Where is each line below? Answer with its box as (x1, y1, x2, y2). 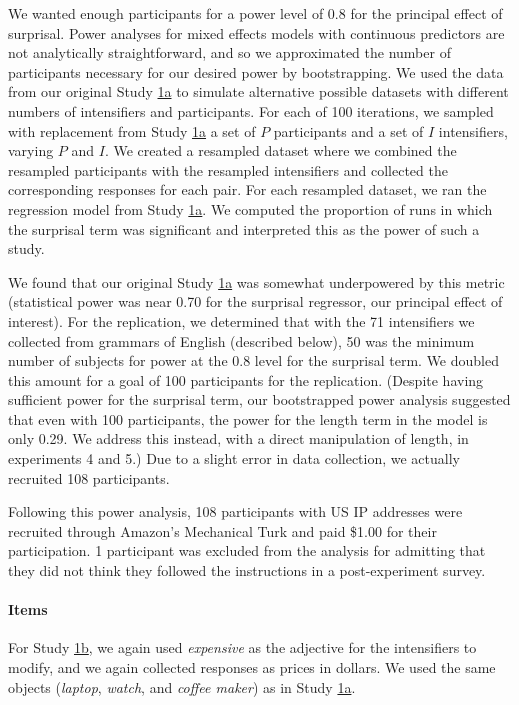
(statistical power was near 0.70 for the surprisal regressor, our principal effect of (8, 291, 503, 312)
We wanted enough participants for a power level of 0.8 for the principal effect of (8, 3, 503, 23)
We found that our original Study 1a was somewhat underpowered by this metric (8, 271, 505, 292)
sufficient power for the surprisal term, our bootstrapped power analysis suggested (8, 389, 511, 410)
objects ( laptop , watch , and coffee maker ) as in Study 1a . (8, 676, 356, 697)
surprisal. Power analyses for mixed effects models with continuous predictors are (8, 22, 505, 43)
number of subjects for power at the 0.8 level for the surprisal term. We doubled (8, 350, 499, 371)
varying (8, 140, 54, 161)
